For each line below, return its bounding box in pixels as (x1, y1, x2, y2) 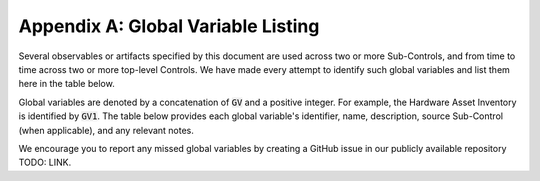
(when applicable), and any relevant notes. (18, 124, 195, 136)
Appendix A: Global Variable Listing (18, 15, 320, 37)
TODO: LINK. (18, 156, 72, 169)
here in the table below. (18, 78, 115, 90)
